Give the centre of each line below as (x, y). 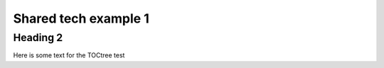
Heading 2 (38, 38)
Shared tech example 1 (81, 18)
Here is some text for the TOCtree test (69, 55)
